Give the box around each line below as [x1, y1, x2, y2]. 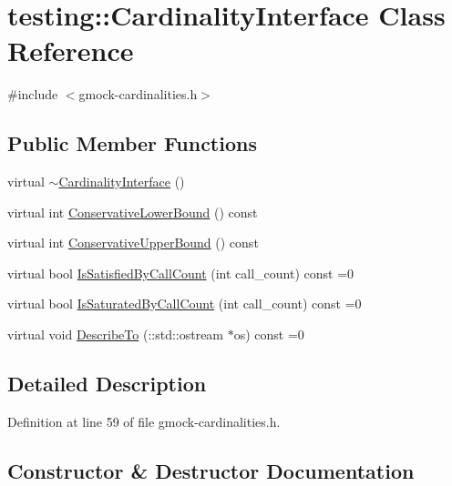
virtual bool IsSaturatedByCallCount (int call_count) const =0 [7, 294, 362, 313]
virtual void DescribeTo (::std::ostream [7, 325, 224, 344]
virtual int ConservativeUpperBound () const [7, 233, 259, 252]
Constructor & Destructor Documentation [7, 456, 415, 484]
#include [7, 85, 58, 104]
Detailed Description [7, 370, 207, 398]
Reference [7, 32, 134, 69]
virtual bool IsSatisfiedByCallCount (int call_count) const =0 [7, 263, 354, 282]
